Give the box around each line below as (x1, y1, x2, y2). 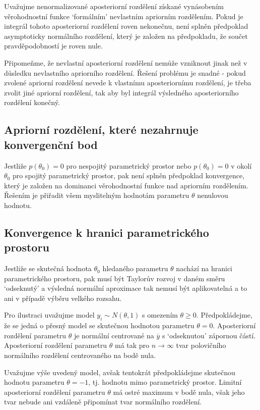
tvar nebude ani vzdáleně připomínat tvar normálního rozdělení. (4, 396, 202, 407)
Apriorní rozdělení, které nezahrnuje (4, 122, 199, 137)
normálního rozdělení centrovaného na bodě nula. (4, 350, 156, 361)
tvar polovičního (176, 340, 226, 350)
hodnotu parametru (4, 377, 64, 387)
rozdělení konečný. (4, 97, 60, 108)
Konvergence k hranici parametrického (4, 224, 209, 240)
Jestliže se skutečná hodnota (4, 263, 92, 274)
